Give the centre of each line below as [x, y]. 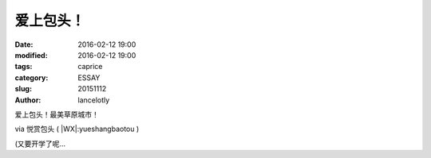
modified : [31, 55]
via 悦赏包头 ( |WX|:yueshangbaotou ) [77, 129]
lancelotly [94, 100]
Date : [24, 44]
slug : [23, 89]
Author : [28, 100]
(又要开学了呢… [40, 144]
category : [32, 77]
